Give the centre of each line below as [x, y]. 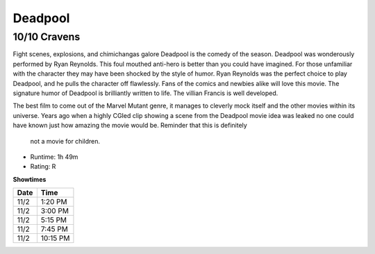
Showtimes [30, 179]
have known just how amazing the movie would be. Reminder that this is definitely [130, 126]
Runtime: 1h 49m [54, 157]
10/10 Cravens [47, 37]
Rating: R [43, 167]
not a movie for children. [65, 141]
